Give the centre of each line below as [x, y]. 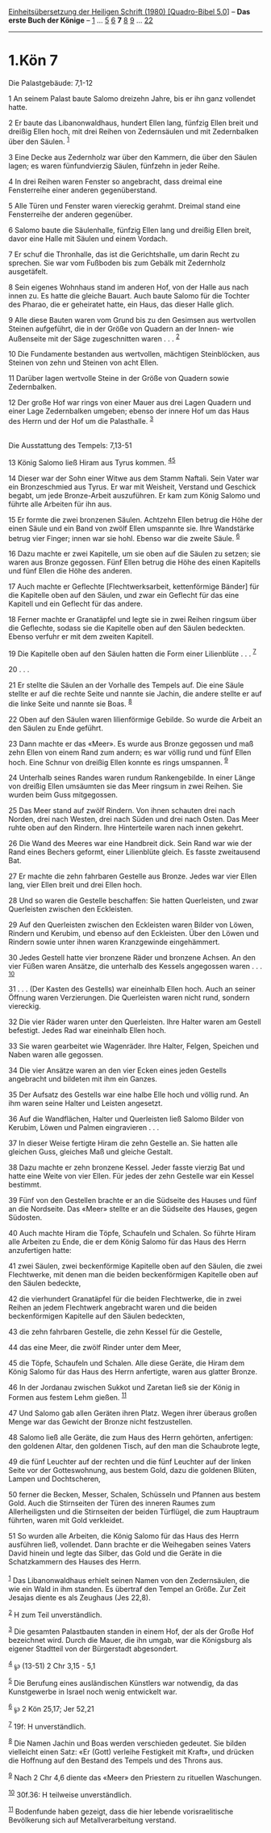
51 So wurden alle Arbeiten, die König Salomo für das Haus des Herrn [124, 1535]
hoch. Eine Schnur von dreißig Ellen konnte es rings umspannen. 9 [118, 761]
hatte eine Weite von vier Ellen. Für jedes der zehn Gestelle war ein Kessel [131, 1176]
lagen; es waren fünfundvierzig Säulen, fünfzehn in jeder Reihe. [114, 166]
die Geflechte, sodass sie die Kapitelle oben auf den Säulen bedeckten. [127, 628]
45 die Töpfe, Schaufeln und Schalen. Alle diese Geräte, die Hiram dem [127, 1363]
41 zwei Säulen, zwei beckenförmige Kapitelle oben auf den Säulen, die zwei [135, 1266]
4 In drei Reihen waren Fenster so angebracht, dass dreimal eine [116, 181]
